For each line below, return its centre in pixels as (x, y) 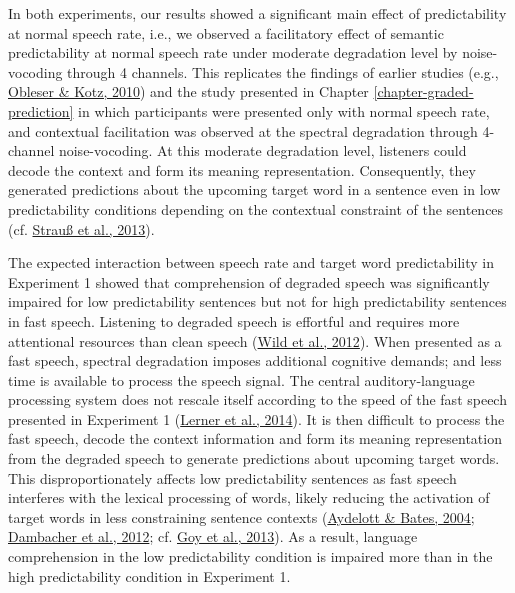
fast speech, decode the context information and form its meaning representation (255, 438)
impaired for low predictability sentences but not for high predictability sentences (257, 301)
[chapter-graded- (423, 91)
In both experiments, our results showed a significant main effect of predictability (257, 13)
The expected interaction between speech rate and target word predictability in (251, 262)
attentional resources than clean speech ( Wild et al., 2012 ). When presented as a (255, 340)
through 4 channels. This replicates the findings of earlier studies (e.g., (283, 71)
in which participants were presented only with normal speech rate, (284, 110)
